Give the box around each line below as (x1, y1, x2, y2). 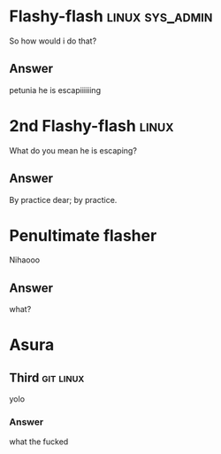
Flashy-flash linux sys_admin (9, 6, 213, 27)
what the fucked (9, 436, 69, 447)
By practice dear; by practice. (9, 194, 118, 205)
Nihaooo (9, 254, 41, 265)
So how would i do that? (9, 35, 97, 46)
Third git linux (9, 370, 85, 385)
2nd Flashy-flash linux (9, 115, 174, 136)
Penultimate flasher (9, 225, 157, 246)
